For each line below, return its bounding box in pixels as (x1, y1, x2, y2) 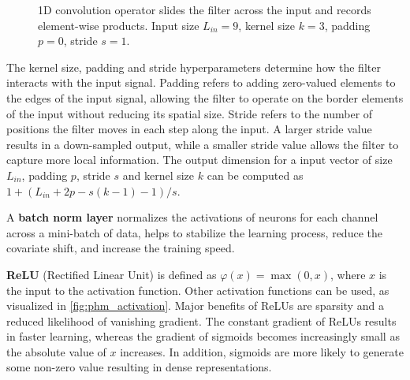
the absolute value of (6, 343, 106, 360)
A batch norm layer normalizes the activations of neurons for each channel (6, 209, 378, 225)
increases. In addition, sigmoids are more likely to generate (120, 343, 404, 360)
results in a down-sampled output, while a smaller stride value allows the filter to (6, 136, 399, 152)
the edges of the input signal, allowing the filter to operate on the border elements (6, 89, 404, 106)
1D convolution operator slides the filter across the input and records (38, 2, 371, 17)
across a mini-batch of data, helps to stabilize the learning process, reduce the (6, 224, 382, 240)
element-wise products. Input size (38, 17, 199, 33)
